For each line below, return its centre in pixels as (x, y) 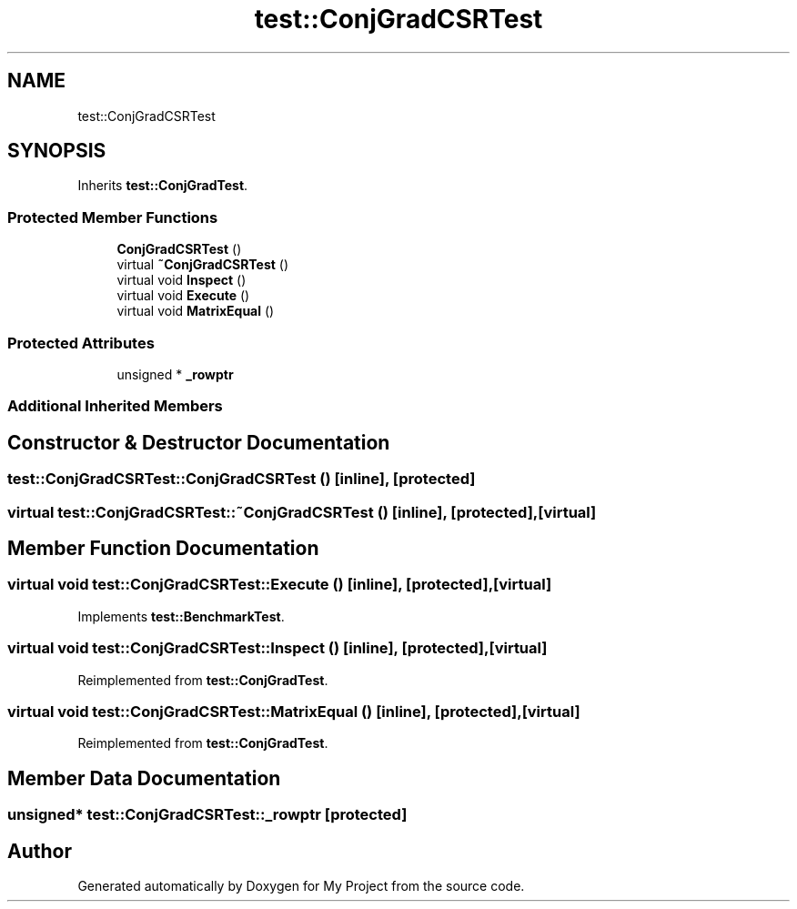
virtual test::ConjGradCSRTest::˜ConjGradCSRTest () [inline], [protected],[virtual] (302, 512)
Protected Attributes (81, 343)
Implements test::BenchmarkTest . (181, 616)
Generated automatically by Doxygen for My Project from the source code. (301, 885)
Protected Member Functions (113, 217)
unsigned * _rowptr (175, 374)
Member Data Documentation (144, 778)
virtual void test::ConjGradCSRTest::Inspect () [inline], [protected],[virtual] (277, 648)
